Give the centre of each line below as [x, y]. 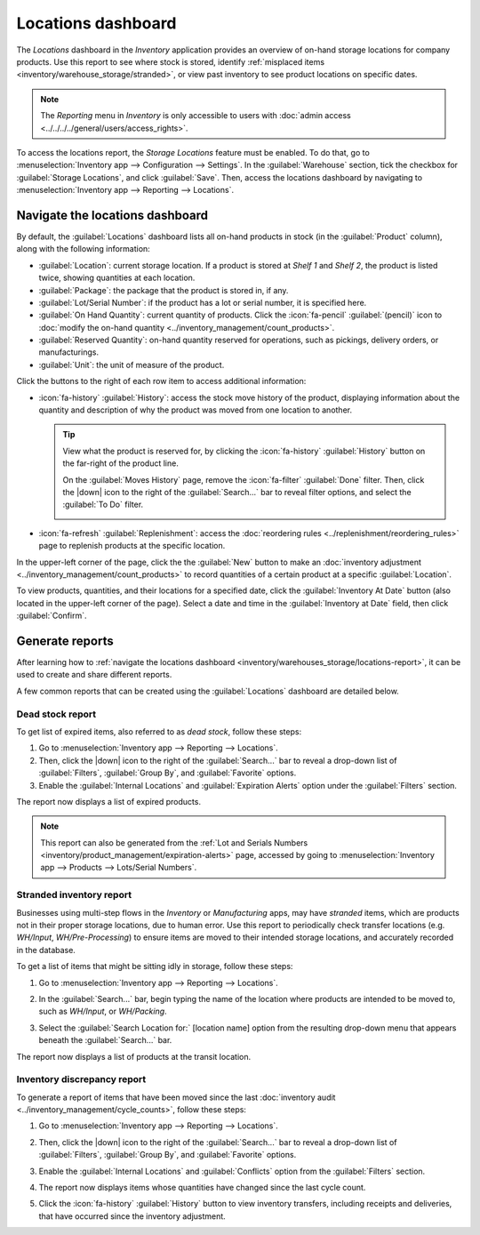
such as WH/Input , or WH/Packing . [103, 1011]
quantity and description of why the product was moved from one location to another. [196, 410]
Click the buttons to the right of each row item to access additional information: [161, 381]
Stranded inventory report [74, 895]
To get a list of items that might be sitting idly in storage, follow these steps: [155, 966]
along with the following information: [83, 249]
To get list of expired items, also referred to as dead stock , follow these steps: [159, 731]
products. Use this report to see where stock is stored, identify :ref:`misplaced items [170, 61]
